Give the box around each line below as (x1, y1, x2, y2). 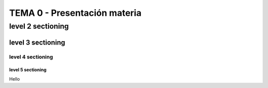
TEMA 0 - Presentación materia (9, 7, 141, 18)
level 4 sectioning (9, 53, 53, 60)
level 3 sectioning (9, 38, 66, 46)
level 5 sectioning (9, 67, 47, 73)
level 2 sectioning (9, 22, 69, 31)
